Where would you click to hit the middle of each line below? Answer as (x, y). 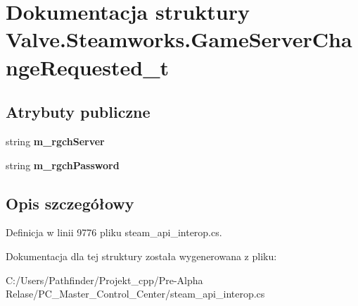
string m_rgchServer (55, 141)
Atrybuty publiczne (78, 112)
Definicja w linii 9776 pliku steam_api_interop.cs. (114, 232)
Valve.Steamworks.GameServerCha (179, 39)
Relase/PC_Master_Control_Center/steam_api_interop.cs (135, 294)
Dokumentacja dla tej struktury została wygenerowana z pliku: (141, 256)
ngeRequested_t (88, 67)
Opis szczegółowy (70, 203)
